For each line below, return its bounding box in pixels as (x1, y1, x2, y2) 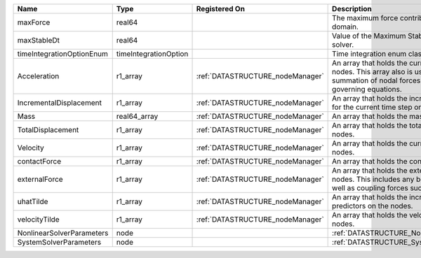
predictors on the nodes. (332, 201, 413, 210)
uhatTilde (17, 196, 48, 206)
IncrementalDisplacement (17, 98, 102, 108)
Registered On (196, 4, 246, 13)
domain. (332, 22, 359, 31)
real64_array (116, 112, 159, 121)
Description (332, 4, 372, 13)
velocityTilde (17, 215, 60, 224)
